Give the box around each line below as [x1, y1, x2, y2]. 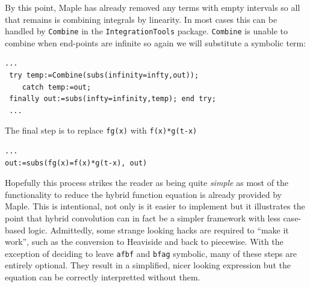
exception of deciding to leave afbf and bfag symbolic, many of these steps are [5, 247, 297, 259]
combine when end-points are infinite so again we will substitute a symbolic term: [5, 36, 306, 49]
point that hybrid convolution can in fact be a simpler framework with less [5, 212, 281, 224]
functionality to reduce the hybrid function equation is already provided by [5, 188, 282, 200]
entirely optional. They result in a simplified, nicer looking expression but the [5, 259, 291, 271]
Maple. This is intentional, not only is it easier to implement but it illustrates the [5, 200, 305, 212]
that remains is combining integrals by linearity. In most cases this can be [5, 13, 277, 25]
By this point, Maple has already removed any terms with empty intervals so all [5, 1, 300, 13]
